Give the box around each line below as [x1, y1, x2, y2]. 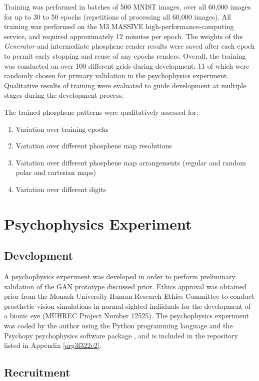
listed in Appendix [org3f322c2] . [4, 340, 101, 350]
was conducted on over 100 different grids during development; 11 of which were [4, 60, 249, 71]
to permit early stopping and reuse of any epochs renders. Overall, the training [4, 50, 246, 61]
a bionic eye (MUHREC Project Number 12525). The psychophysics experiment [4, 310, 249, 321]
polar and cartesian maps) [15, 167, 96, 177]
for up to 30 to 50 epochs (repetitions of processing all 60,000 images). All [4, 11, 231, 22]
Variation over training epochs [15, 123, 109, 134]
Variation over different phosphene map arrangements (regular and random [15, 157, 246, 167]
